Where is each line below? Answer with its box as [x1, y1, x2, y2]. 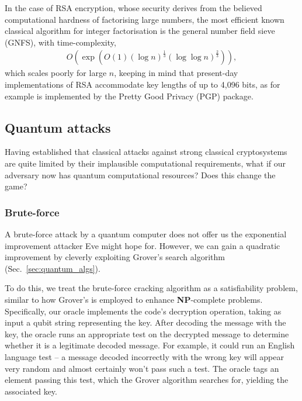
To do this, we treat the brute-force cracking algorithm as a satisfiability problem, [5, 282, 298, 294]
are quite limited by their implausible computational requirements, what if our [5, 157, 286, 169]
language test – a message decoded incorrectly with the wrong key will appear [5, 350, 284, 362]
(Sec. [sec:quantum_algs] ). [5, 262, 100, 274]
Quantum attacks [5, 118, 111, 136]
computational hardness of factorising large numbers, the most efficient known [5, 13, 284, 25]
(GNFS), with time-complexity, [5, 36, 116, 48]
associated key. [5, 385, 57, 397]
